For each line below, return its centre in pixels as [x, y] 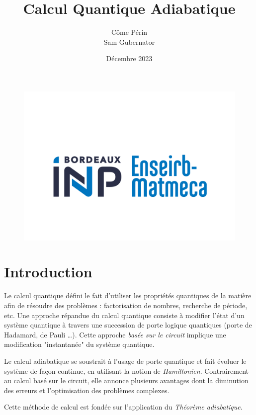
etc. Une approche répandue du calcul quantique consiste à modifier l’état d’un [124, 315]
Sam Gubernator [129, 41]
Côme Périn [129, 32]
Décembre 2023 [129, 58]
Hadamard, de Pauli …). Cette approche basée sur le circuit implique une [115, 334]
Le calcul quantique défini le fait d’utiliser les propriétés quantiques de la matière [128, 295]
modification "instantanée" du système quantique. [79, 344]
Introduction [48, 272]
